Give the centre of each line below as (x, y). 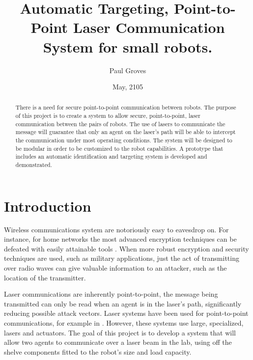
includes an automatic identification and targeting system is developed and (111, 156)
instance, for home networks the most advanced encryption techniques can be (120, 239)
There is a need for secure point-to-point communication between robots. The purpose (126, 107)
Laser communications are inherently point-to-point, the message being (111, 294)
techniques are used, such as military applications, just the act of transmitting (122, 258)
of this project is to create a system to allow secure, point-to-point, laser (108, 116)
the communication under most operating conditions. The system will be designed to (124, 140)
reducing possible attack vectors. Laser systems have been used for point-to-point (126, 313)
